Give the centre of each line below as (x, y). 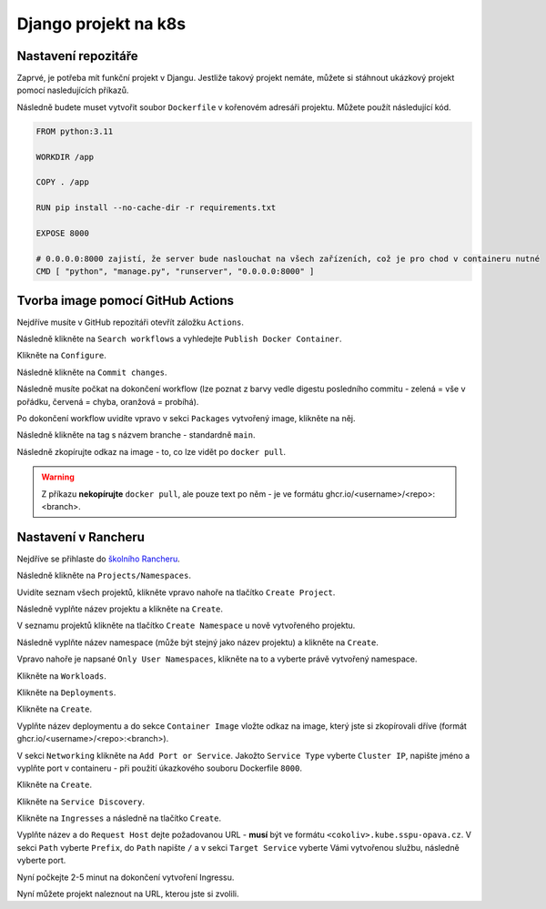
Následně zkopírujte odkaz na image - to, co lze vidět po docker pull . (152, 451)
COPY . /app (63, 182)
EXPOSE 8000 (63, 233)
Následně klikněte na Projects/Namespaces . (104, 576)
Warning (58, 477)
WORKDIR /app (65, 157)
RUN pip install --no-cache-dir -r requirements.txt (156, 208)
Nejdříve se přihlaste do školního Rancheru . (99, 559)
